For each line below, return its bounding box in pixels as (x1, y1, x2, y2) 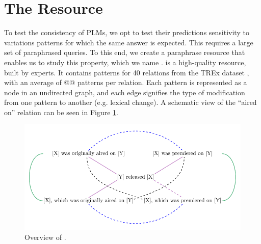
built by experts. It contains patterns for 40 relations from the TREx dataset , (4, 67, 249, 77)
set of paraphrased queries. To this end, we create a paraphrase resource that (4, 47, 245, 58)
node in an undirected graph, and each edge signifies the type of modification (4, 87, 245, 97)
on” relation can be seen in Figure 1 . (4, 106, 118, 117)
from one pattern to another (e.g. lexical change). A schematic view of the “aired (4, 97, 257, 107)
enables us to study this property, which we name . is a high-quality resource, (4, 57, 246, 67)
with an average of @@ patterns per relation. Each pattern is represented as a (4, 77, 247, 88)
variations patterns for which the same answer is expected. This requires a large (4, 37, 253, 47)
